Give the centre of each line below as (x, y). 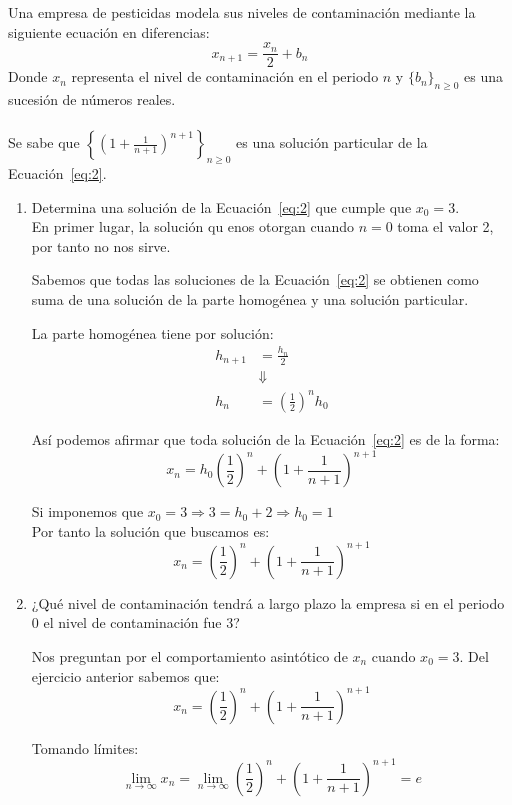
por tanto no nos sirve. (101, 245)
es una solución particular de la (332, 142)
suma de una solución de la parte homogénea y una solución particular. (250, 299)
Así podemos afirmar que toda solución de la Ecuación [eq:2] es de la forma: (265, 438)
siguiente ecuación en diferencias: (109, 31)
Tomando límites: (85, 747)
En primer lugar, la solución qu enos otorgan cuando (192, 226)
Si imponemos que (87, 511)
